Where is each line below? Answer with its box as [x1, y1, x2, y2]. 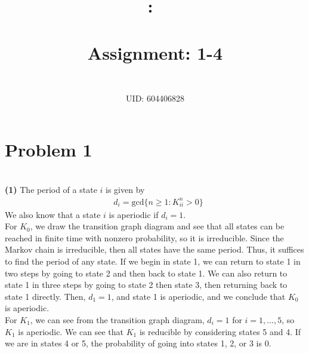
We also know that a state [5, 208, 101, 220]
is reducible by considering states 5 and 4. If [139, 325, 301, 337]
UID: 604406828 [126, 92, 184, 105]
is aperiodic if [109, 208, 159, 220]
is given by [106, 183, 145, 196]
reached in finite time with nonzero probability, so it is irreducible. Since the [5, 231, 284, 244]
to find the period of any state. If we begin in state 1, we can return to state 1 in [5, 254, 301, 267]
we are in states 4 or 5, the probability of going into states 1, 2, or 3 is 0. [5, 337, 271, 349]
